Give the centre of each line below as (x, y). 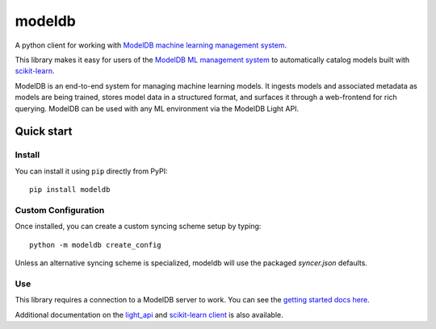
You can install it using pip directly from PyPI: (91, 171)
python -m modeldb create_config (95, 245)
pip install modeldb (70, 190)
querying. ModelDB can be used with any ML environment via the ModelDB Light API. (157, 108)
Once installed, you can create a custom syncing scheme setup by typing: (138, 227)
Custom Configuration (60, 210)
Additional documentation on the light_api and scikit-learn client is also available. (149, 314)
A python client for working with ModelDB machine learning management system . (151, 45)
